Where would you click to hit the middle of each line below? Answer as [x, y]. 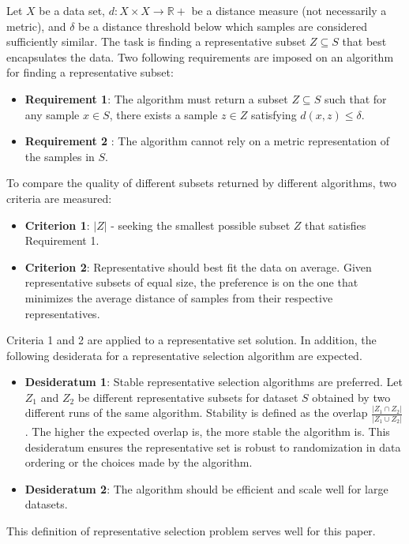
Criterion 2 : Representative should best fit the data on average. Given [198, 266]
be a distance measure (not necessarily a [289, 10]
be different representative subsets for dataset [188, 397]
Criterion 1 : [57, 225]
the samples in [60, 156]
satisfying [274, 114]
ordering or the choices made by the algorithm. [139, 462]
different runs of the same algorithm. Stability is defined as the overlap [196, 413]
